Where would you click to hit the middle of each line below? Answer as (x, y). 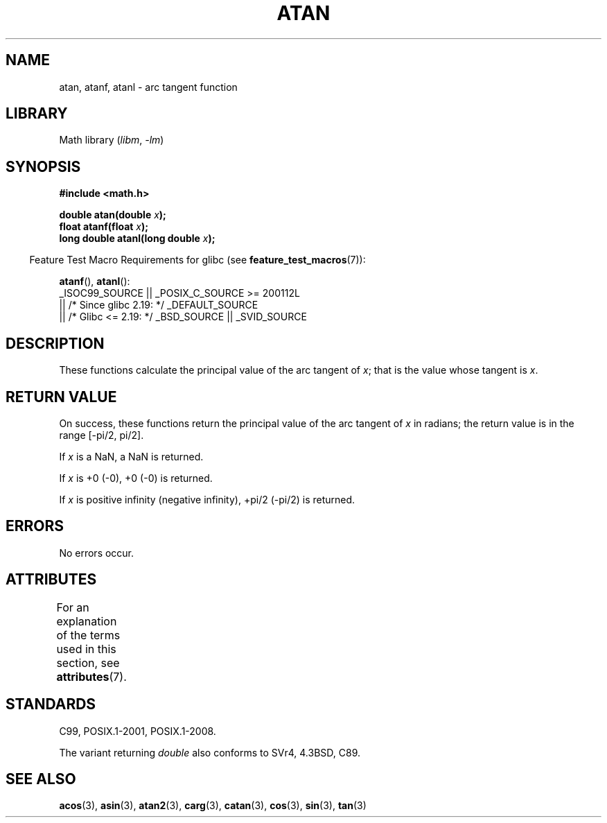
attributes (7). (91, 676)
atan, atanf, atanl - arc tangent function (148, 87)
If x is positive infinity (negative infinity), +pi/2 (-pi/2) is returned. (207, 499)
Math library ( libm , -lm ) (112, 140)
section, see (88, 662)
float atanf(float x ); (104, 227)
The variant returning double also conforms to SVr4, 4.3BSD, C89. (210, 752)
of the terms (88, 635)
